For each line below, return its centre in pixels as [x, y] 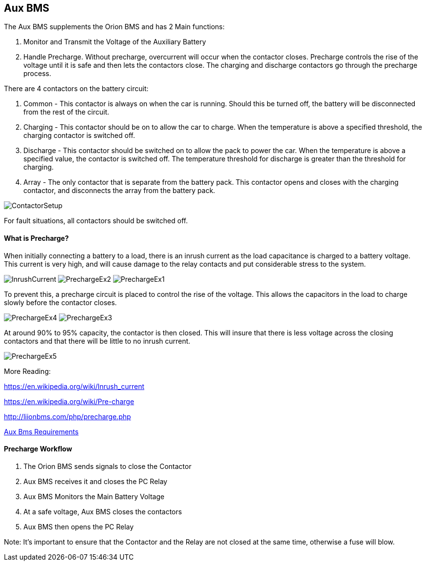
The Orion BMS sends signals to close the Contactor [107, 466]
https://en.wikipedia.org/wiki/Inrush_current [74, 386]
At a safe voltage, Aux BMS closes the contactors [103, 511]
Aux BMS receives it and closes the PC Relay [96, 481]
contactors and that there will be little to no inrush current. [97, 341]
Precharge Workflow [38, 449]
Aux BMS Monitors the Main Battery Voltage [94, 496]
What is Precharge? [36, 238]
